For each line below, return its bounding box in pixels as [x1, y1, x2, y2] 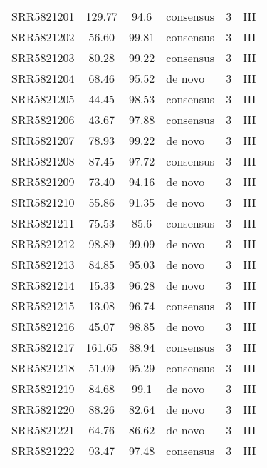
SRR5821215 [11, 297, 75, 314]
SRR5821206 [11, 111, 75, 128]
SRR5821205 [11, 91, 75, 107]
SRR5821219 [11, 380, 75, 397]
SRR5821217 [11, 339, 75, 355]
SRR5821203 [11, 49, 75, 66]
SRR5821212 [11, 235, 75, 252]
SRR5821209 [11, 173, 75, 190]
